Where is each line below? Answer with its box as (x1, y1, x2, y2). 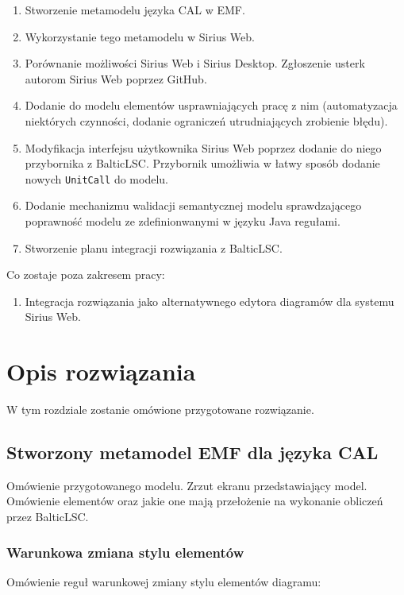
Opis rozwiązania (6, 355, 196, 388)
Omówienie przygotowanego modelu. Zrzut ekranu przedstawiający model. (6, 477, 367, 493)
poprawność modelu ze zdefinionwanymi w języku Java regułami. (25, 213, 341, 229)
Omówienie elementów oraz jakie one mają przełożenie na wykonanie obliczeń (6, 493, 383, 509)
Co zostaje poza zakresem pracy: (6, 266, 165, 283)
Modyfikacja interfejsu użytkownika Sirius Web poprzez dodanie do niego (25, 139, 382, 156)
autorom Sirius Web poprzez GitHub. (25, 70, 207, 87)
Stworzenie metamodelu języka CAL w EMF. (25, 2, 245, 17)
